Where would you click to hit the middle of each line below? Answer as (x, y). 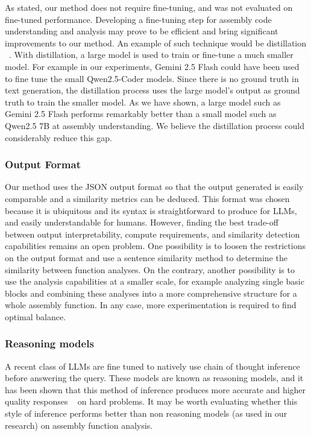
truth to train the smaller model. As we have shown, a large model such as (143, 102)
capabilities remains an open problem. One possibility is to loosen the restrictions (155, 246)
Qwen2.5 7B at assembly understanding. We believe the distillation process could (155, 125)
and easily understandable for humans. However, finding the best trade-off (142, 222)
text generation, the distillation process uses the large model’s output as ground (152, 90)
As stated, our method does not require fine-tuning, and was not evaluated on (149, 7)
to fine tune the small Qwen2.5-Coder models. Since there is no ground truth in (152, 78)
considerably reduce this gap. (58, 137)
